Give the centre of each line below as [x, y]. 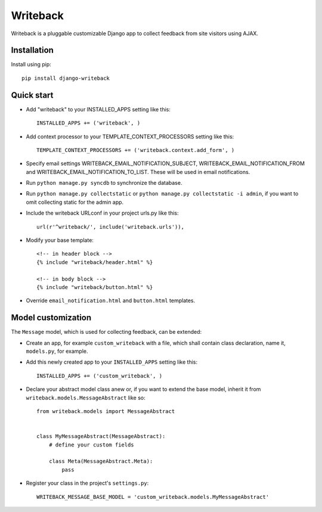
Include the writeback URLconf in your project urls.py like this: [102, 213]
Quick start [32, 95]
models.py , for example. [57, 351]
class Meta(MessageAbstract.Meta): [101, 461]
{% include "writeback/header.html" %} [95, 262]
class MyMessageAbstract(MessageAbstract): [101, 436]
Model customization [51, 318]
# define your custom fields [91, 445]
